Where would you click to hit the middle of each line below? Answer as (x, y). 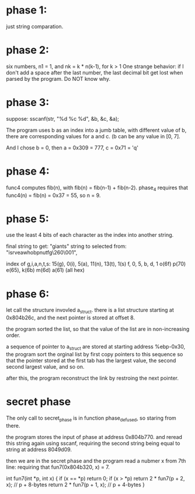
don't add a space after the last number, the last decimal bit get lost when (95, 72)
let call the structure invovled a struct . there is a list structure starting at (90, 311)
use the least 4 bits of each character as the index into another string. (90, 235)
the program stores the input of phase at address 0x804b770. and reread (94, 437)
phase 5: (28, 219)
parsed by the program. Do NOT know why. (58, 79)
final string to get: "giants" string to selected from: (66, 246)
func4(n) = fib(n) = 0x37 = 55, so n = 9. (53, 195)
